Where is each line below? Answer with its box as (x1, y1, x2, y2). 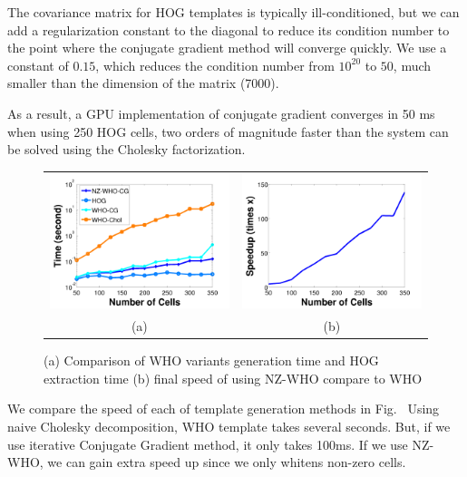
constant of (7, 55, 69, 74)
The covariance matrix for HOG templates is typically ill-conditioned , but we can (7, 3, 460, 21)
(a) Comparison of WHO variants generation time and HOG (44, 351, 379, 370)
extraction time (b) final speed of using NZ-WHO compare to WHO (44, 368, 423, 387)
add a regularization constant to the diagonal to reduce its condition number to (7, 20, 450, 39)
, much (393, 55, 432, 74)
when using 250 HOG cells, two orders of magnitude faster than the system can (7, 122, 449, 141)
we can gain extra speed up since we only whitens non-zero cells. (47, 453, 406, 472)
